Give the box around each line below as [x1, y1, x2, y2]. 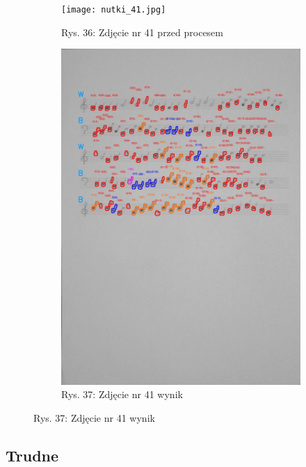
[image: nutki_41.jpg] [61, 5, 166, 15]
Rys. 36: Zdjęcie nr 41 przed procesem [61, 24, 223, 39]
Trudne [6, 444, 59, 466]
